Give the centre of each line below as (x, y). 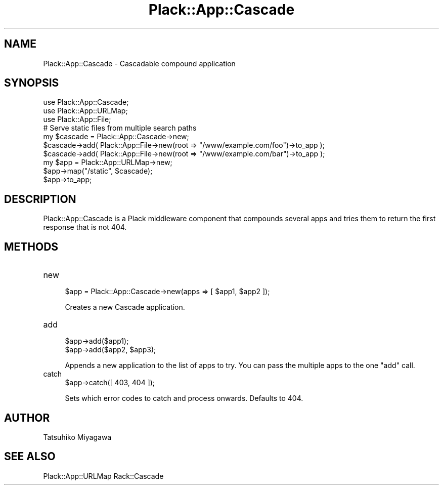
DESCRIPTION (40, 199)
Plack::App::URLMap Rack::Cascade (103, 476)
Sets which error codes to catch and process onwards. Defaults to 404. (184, 398)
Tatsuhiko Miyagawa (77, 437)
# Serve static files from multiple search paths (120, 128)
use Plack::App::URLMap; (85, 111)
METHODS (31, 247)
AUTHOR (27, 418)
